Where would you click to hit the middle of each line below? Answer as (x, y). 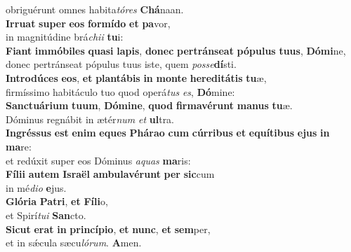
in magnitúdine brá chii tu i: (65, 37)
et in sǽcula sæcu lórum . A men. (74, 243)
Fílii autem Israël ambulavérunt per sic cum (110, 174)
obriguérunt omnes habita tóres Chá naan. (95, 9)
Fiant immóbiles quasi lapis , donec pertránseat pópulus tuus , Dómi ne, (176, 50)
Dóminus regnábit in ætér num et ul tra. (90, 119)
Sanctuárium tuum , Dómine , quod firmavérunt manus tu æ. (149, 105)
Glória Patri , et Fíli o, (57, 201)
